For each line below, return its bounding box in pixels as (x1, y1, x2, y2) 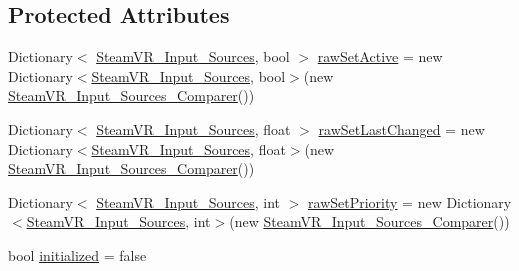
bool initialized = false (8, 244, 147, 265)
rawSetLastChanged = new (318, 118, 485, 139)
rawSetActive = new (317, 46, 443, 67)
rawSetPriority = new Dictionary (308, 191, 512, 212)
